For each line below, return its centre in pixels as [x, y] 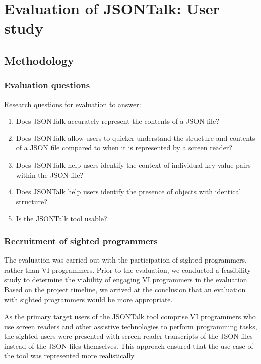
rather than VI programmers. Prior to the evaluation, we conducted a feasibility [128, 269]
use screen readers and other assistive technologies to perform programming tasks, [131, 326]
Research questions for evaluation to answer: [73, 104]
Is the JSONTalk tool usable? [61, 218]
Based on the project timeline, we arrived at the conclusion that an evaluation [125, 289]
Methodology [39, 60]
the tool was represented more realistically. [70, 356]
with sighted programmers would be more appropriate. [88, 299]
